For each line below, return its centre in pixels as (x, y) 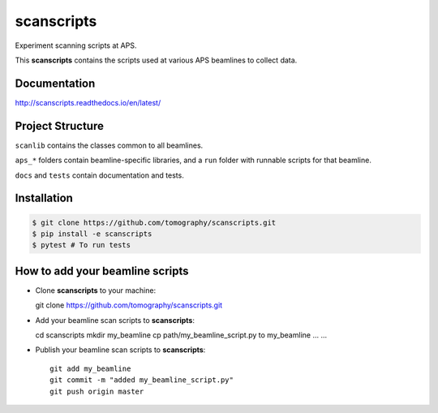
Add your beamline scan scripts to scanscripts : (115, 320)
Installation (44, 198)
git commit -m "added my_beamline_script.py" (142, 380)
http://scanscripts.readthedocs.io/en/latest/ (88, 102)
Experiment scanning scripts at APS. (76, 45)
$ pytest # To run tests (82, 245)
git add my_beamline (90, 368)
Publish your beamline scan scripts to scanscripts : (120, 350)
